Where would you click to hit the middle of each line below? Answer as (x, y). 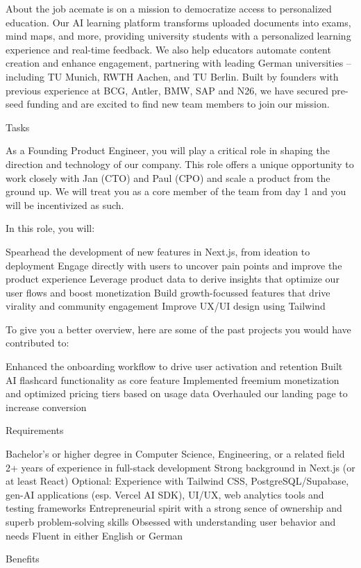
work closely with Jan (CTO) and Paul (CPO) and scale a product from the (168, 177)
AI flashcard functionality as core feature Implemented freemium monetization (173, 379)
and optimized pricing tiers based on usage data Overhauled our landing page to (177, 393)
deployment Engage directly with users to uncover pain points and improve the (174, 265)
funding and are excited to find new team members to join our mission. (178, 104)
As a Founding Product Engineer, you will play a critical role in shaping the (168, 150)
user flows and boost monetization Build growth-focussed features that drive (168, 292)
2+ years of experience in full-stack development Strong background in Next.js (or (180, 467)
